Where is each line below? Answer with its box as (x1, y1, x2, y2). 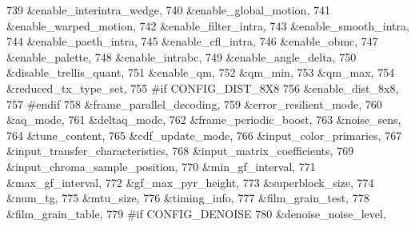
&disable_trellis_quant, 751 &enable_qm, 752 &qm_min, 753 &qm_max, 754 (6, 64, 395, 81)
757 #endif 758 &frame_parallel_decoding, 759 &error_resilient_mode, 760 (6, 95, 382, 112)
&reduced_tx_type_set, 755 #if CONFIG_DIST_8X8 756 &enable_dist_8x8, (6, 79, 399, 96)
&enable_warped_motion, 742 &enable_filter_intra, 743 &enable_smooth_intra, (6, 17, 409, 34)
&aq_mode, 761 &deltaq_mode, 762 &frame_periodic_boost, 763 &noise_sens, (6, 111, 401, 128)
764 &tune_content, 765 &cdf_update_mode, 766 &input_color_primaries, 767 (6, 126, 402, 143)
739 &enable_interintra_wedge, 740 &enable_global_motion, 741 (6, 2, 330, 18)
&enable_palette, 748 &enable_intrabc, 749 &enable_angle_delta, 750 (6, 48, 357, 65)
